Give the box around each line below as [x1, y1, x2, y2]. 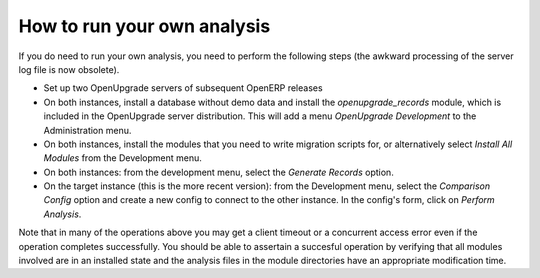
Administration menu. [43, 124, 132, 136]
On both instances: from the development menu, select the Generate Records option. [43, 166, 394, 178]
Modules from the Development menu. [43, 152, 202, 164]
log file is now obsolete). [18, 63, 120, 75]
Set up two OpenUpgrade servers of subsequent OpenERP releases [43, 82, 324, 94]
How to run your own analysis [18, 15, 271, 37]
